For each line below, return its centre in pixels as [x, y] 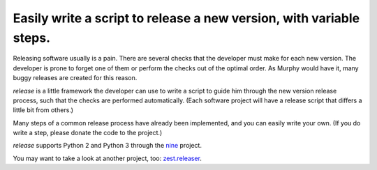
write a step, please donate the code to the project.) [88, 133]
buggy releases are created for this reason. [75, 78]
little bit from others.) [43, 110]
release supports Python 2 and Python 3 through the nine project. [108, 146]
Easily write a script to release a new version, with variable [186, 18]
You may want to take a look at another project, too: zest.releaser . [108, 158]
